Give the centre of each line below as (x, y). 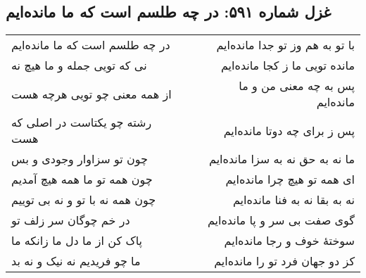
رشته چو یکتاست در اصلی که (82, 122)
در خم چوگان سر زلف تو (71, 220)
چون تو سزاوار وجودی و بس (80, 159)
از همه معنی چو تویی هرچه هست (91, 94)
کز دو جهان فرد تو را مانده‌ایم (284, 261)
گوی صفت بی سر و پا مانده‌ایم (281, 220)
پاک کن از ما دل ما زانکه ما (77, 241)
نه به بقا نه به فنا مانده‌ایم (294, 200)
